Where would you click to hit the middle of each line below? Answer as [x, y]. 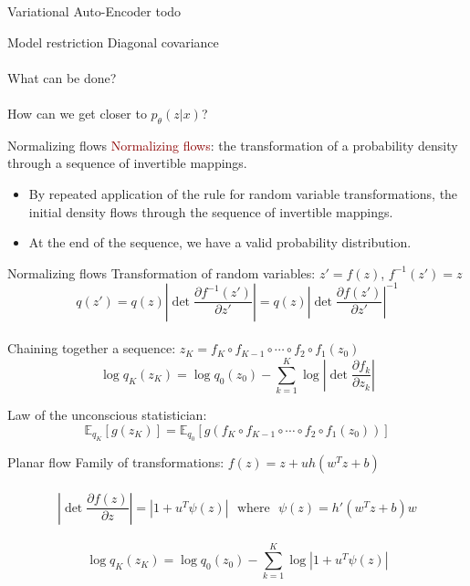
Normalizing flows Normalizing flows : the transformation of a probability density [233, 145]
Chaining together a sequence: [92, 348]
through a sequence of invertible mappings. [127, 163]
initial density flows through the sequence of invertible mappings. [211, 211]
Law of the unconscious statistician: [107, 415]
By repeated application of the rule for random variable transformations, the [243, 193]
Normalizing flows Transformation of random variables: [162, 272]
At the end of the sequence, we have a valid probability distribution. [220, 242]
